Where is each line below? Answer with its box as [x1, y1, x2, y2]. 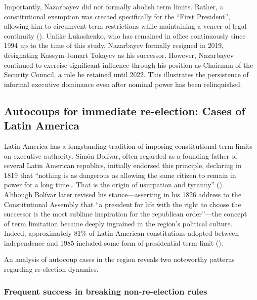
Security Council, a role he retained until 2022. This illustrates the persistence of [4, 69, 249, 80]
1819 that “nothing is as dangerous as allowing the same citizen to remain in [4, 170, 236, 180]
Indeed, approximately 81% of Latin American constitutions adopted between [4, 228, 239, 238]
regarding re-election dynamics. [4, 264, 99, 274]
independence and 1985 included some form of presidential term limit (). [4, 237, 223, 248]
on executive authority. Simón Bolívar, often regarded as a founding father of [4, 150, 237, 161]
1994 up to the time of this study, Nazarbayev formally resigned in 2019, [4, 40, 224, 50]
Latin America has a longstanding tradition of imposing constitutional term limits [4, 140, 253, 151]
